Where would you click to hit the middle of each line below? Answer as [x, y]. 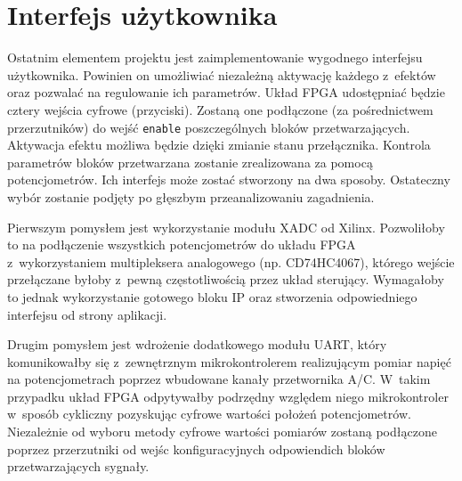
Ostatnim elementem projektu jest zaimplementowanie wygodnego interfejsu [215, 57]
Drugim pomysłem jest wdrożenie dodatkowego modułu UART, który [197, 344]
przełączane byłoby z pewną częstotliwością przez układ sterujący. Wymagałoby [226, 279]
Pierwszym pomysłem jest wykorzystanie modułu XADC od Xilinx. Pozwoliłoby [226, 227]
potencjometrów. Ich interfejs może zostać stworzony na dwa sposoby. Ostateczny [229, 179]
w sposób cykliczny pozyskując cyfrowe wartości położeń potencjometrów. [209, 414]
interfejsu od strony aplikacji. [87, 314]
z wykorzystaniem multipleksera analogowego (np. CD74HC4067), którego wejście [231, 261]
